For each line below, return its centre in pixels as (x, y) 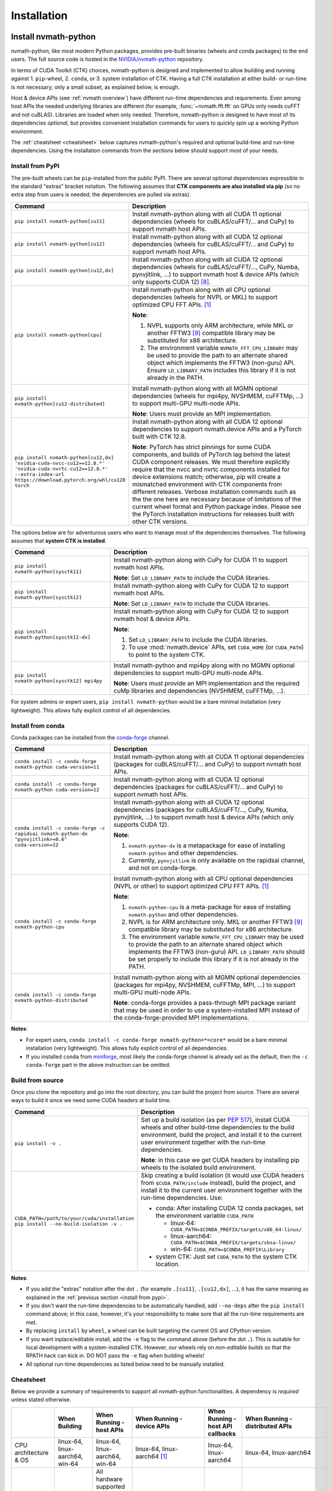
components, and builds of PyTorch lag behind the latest (211, 454)
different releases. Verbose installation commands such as (214, 491)
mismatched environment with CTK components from (207, 484)
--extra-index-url (40, 474)
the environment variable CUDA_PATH (205, 1215)
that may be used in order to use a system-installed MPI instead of (206, 1010)
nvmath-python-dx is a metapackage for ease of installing (207, 846)
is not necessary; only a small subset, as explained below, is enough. (95, 87)
